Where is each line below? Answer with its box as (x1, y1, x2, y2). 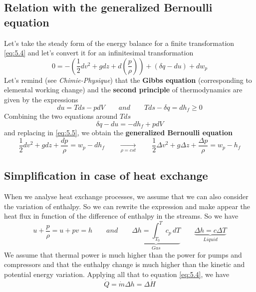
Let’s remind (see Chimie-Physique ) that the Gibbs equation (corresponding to (4, 74, 252, 85)
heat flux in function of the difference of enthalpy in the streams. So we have (4, 211, 239, 221)
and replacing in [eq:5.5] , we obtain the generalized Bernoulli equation (4, 127, 233, 138)
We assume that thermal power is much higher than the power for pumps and (4, 249, 242, 260)
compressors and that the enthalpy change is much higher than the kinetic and (4, 259, 245, 270)
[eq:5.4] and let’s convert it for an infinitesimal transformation (4, 47, 194, 58)
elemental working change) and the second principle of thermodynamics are (4, 84, 243, 95)
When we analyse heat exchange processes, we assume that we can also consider (4, 191, 249, 201)
